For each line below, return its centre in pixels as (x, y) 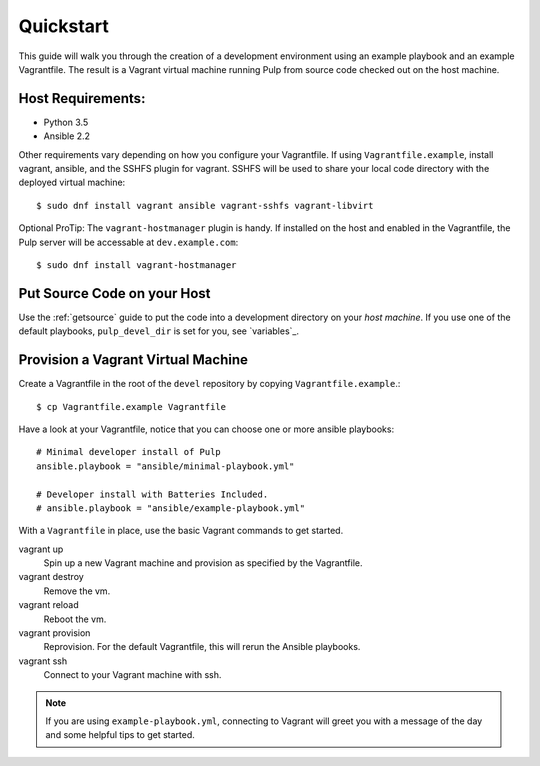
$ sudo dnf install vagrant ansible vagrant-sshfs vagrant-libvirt (205, 205)
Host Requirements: (82, 98)
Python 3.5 (66, 122)
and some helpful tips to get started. (120, 735)
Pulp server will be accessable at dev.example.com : (128, 242)
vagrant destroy (51, 577)
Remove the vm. (77, 591)
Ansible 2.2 (66, 136)
